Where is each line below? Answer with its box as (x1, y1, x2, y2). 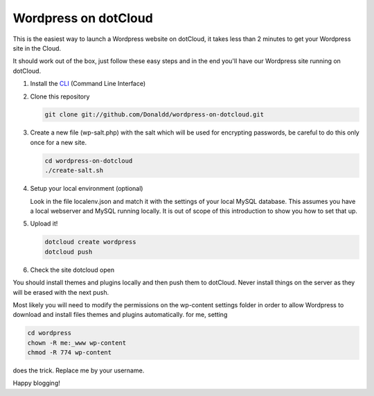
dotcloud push (44, 248, 93, 256)
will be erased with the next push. (12, 288, 109, 296)
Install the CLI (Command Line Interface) (30, 80, 146, 88)
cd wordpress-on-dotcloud (44, 157, 133, 164)
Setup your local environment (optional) (30, 184, 143, 193)
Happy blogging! (12, 379, 60, 388)
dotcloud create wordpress (44, 238, 136, 246)
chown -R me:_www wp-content (27, 338, 127, 347)
